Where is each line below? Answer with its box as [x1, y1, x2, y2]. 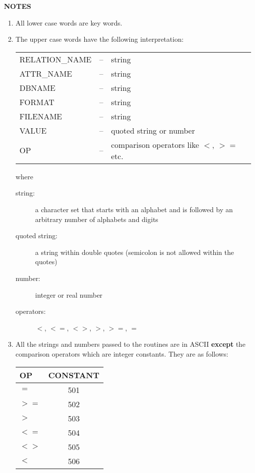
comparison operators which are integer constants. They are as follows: [15, 348, 229, 359]
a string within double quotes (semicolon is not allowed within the [35, 247, 234, 257]
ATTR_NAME [19, 67, 72, 79]
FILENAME [19, 110, 62, 122]
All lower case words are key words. [15, 17, 123, 28]
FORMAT [19, 96, 54, 108]
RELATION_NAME [19, 53, 92, 65]
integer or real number [35, 289, 102, 300]
